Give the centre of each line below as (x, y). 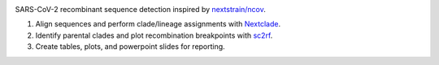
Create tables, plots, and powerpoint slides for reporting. (130, 47)
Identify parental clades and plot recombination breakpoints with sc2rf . (154, 35)
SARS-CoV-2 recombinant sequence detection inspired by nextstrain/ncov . (140, 9)
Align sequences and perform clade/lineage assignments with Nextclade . (158, 24)
